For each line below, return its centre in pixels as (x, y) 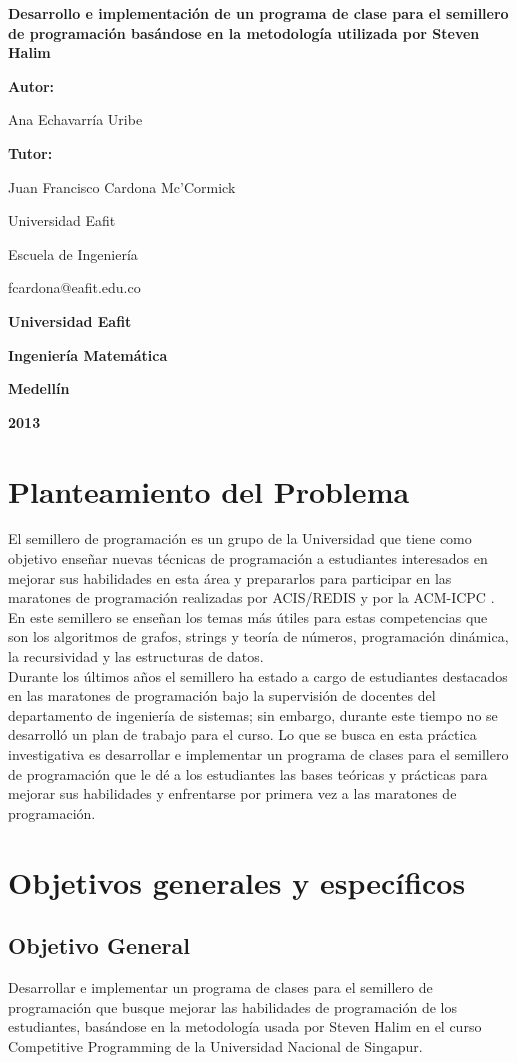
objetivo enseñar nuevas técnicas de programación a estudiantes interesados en (248, 558)
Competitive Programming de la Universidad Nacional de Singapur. (215, 1045)
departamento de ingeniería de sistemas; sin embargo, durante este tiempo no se (253, 714)
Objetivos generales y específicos (237, 881)
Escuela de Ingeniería (73, 253)
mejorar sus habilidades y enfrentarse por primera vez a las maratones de (232, 793)
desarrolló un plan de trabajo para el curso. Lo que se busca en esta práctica (242, 734)
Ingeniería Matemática (88, 354)
